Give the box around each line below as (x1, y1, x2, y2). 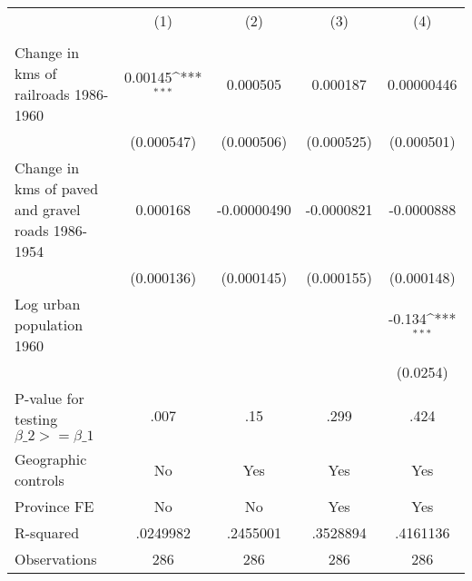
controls (15, 469, 64, 490)
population (15, 314, 84, 335)
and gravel (15, 199, 81, 220)
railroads (15, 84, 70, 104)
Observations (15, 548, 97, 569)
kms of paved (15, 178, 99, 199)
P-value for (15, 388, 84, 409)
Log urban (15, 293, 81, 314)
